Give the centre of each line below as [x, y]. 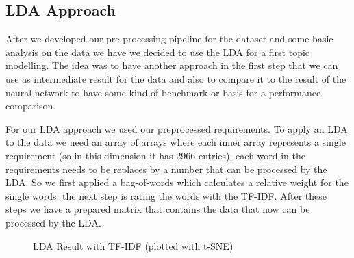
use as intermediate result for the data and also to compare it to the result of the [176, 78]
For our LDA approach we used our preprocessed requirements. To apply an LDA [177, 128]
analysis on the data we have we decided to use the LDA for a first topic [158, 52]
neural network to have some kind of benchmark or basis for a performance [163, 92]
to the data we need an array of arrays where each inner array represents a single [176, 142]
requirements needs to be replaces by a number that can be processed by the [166, 169]
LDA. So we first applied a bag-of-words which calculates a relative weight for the [177, 182]
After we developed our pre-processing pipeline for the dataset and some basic [169, 39]
